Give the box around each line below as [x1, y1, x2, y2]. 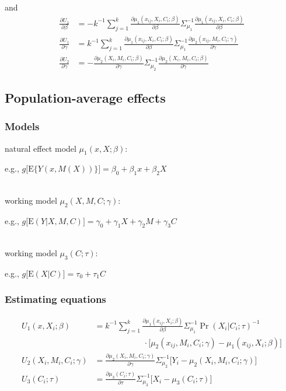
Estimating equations [5, 292, 106, 306]
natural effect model [5, 142, 76, 154]
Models [5, 119, 40, 134]
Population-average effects [5, 88, 166, 106]
